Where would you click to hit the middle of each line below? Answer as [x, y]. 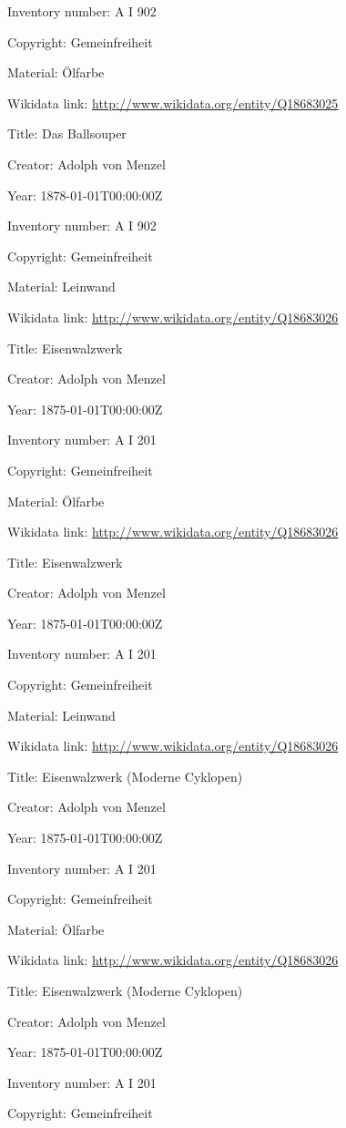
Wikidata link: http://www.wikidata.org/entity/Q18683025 [173, 103]
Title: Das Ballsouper [67, 133]
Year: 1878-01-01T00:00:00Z [85, 195]
